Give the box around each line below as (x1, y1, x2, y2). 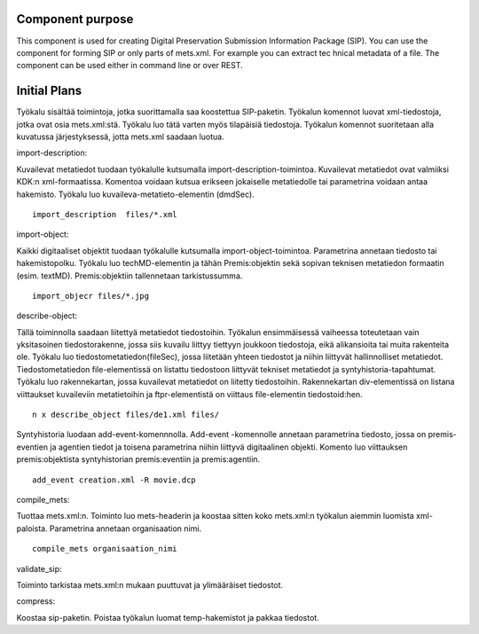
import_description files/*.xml (32, 209, 177, 219)
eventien (16, 442, 49, 452)
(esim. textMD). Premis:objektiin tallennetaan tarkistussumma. (16, 270, 243, 281)
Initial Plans (16, 83, 82, 98)
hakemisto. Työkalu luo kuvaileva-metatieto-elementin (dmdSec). (16, 189, 255, 200)
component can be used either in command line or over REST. (16, 60, 243, 71)
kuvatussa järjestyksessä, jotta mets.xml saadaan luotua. (16, 131, 225, 142)
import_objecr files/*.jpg (32, 291, 150, 301)
